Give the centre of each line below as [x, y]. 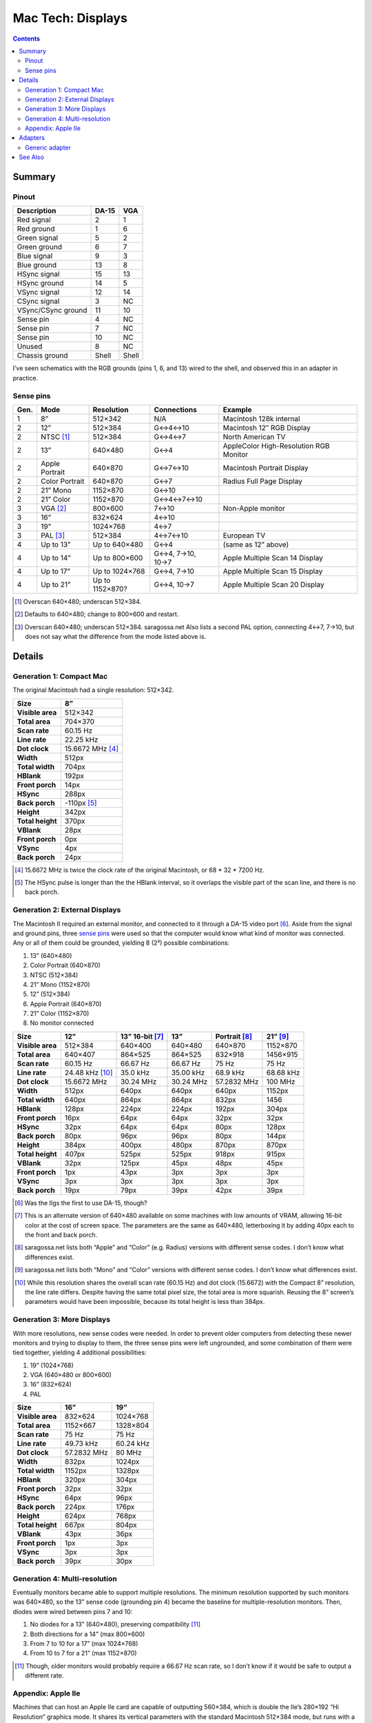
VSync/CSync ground [52, 310]
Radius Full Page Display [262, 481]
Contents [27, 39]
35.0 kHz [135, 1072]
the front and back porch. [61, 1235]
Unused [30, 347]
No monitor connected [62, 1023]
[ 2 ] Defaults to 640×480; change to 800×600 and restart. [97, 614]
